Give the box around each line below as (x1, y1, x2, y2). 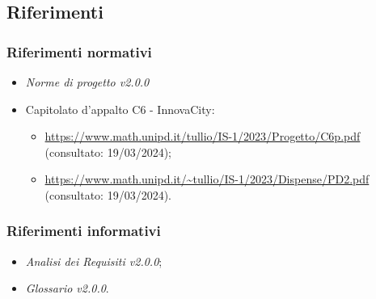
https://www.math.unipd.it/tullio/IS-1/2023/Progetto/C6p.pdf (44, 128, 361, 145)
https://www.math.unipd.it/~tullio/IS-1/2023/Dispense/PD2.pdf (44, 171, 370, 187)
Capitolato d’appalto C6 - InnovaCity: (25, 100, 215, 117)
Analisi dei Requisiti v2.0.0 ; (25, 252, 163, 269)
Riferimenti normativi (6, 41, 152, 61)
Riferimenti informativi (6, 221, 161, 241)
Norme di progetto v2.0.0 (25, 74, 150, 90)
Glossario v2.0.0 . (25, 280, 109, 297)
